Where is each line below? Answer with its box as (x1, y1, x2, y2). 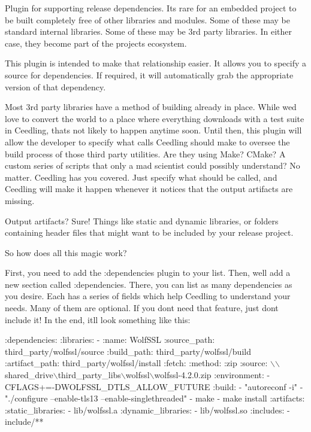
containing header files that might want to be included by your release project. (5, 226, 294, 239)
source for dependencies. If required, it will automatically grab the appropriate (5, 68, 294, 81)
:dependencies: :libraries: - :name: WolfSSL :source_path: (5, 333, 215, 346)
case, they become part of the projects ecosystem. (5, 36, 187, 49)
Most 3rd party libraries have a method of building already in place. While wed (5, 101, 297, 113)
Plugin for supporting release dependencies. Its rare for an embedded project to (5, 2, 297, 14)
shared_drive (5, 369, 53, 381)
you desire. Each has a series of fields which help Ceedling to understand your (5, 290, 291, 302)
